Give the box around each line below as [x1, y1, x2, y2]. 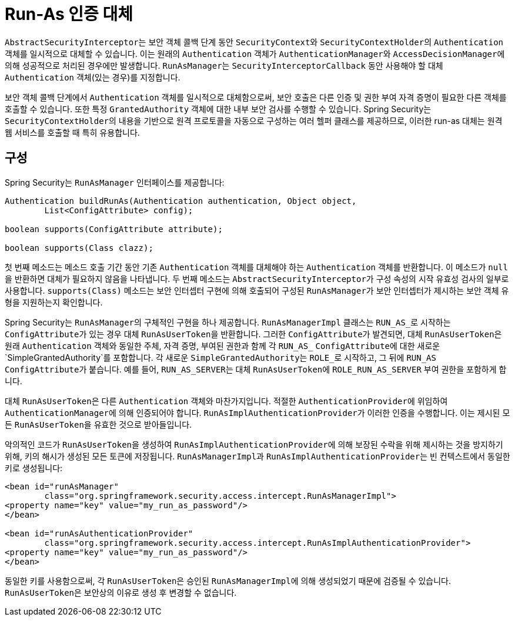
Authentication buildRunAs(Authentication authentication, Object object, [5, 196, 357, 206]
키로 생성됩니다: [5, 462, 63, 473]
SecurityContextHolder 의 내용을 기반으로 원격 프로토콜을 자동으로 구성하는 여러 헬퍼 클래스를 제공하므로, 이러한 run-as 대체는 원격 [5, 115, 503, 126]
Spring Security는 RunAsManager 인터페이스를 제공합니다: [5, 177, 225, 187]
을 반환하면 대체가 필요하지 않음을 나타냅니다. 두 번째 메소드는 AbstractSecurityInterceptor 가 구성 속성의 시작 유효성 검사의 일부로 [5, 273, 509, 284]
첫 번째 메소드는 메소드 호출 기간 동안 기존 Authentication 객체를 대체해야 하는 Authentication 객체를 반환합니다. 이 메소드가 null [5, 261, 508, 272]
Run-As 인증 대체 [5, 4, 133, 24]
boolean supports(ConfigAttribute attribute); [5, 224, 223, 234]
